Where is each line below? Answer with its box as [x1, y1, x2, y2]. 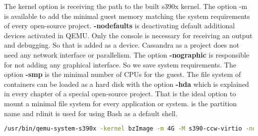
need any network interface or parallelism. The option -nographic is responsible [4, 49, 250, 60]
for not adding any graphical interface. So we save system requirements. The [4, 59, 236, 69]
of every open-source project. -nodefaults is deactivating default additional [4, 20, 235, 31]
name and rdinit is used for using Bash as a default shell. [4, 108, 178, 118]
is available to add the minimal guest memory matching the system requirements [4, 10, 250, 21]
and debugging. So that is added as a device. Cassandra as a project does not [4, 40, 240, 50]
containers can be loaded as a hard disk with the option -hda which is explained [4, 78, 249, 89]
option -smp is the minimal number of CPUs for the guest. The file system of [4, 69, 241, 79]
